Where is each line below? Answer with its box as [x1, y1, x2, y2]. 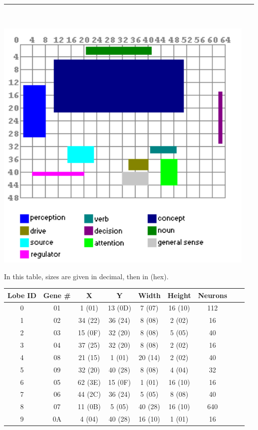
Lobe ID [7, 290, 37, 300]
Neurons [197, 290, 227, 300]
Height [167, 290, 191, 300]
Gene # [43, 290, 71, 300]
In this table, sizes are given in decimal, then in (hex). [4, 271, 169, 281]
